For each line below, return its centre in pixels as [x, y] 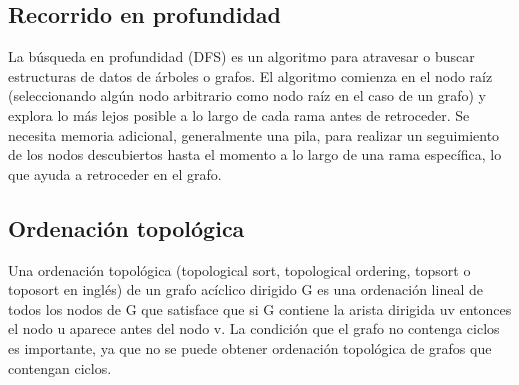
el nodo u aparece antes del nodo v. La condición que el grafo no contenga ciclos [254, 328]
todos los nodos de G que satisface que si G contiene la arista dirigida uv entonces [260, 308]
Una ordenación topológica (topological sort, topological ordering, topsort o [239, 269]
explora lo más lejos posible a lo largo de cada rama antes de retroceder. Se [239, 114]
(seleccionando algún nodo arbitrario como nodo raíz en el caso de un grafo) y [247, 95]
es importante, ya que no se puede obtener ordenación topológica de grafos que [250, 347]
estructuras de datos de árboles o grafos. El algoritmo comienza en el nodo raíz [250, 75]
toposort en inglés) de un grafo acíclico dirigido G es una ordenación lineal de [245, 289]
